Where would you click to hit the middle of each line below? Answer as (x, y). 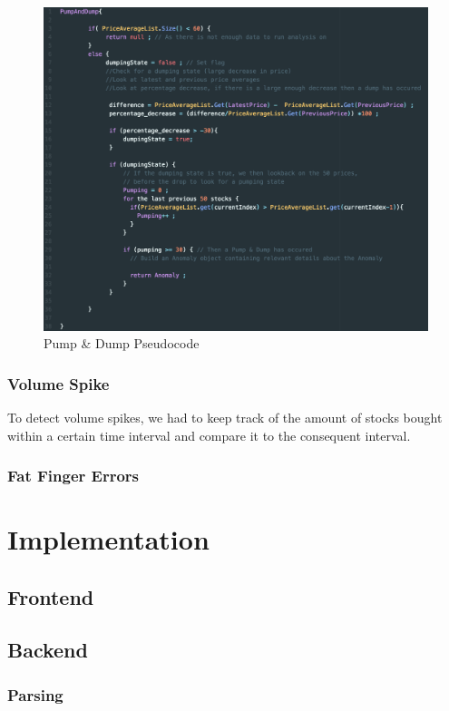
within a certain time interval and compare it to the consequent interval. (209, 435)
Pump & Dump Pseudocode (122, 343)
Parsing (35, 694)
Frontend (51, 596)
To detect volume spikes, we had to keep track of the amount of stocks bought (225, 417)
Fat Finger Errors (73, 476)
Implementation (108, 539)
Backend (48, 650)
